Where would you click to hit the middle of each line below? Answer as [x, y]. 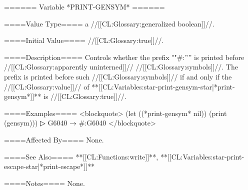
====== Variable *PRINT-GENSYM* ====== [84, 6]
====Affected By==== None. [54, 139]
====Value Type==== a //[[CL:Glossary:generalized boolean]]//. [109, 23]
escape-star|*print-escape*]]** [49, 166]
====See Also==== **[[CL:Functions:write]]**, [81, 156]
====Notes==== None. [44, 183]
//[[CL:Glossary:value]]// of [47, 86]
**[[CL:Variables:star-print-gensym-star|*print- [163, 86]
